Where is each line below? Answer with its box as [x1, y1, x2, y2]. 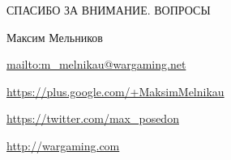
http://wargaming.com [6, 137, 120, 154]
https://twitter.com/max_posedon [6, 110, 179, 127]
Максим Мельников [6, 28, 103, 45]
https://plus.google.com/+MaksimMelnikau [6, 82, 225, 99]
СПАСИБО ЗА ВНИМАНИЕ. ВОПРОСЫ [6, 2, 211, 18]
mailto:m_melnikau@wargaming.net [6, 56, 186, 73]
